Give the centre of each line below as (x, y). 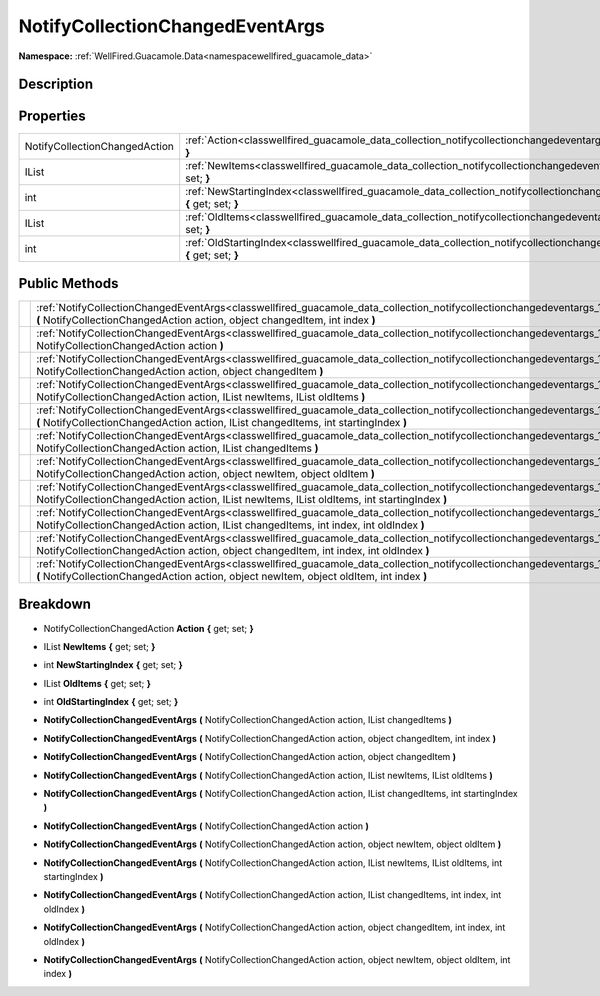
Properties (52, 116)
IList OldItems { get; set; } (97, 683)
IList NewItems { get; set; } (99, 646)
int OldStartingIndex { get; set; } (111, 702)
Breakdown (55, 604)
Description (56, 84)
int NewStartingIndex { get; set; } (113, 665)
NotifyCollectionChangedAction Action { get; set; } (148, 628)
